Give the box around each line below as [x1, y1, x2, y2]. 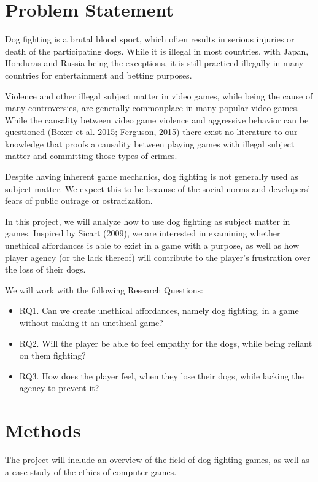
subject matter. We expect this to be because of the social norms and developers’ [5, 182, 311, 195]
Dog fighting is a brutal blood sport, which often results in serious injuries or [5, 33, 295, 45]
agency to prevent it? [19, 381, 99, 394]
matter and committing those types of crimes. [5, 149, 177, 162]
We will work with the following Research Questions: [5, 283, 203, 296]
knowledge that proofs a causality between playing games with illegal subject [5, 137, 295, 150]
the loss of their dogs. [5, 263, 86, 276]
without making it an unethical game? [19, 316, 163, 328]
